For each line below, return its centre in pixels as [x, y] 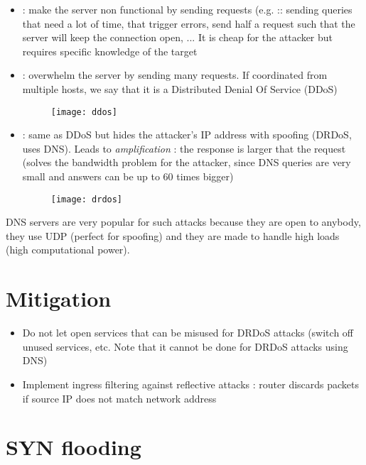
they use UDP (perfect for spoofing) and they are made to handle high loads [173, 235]
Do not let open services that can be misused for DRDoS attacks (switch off [188, 333]
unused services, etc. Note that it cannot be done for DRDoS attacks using [185, 346]
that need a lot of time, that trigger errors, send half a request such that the [189, 23]
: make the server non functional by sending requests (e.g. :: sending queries [187, 9]
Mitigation [59, 299]
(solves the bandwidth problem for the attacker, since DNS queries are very [187, 162]
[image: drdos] [87, 199]
